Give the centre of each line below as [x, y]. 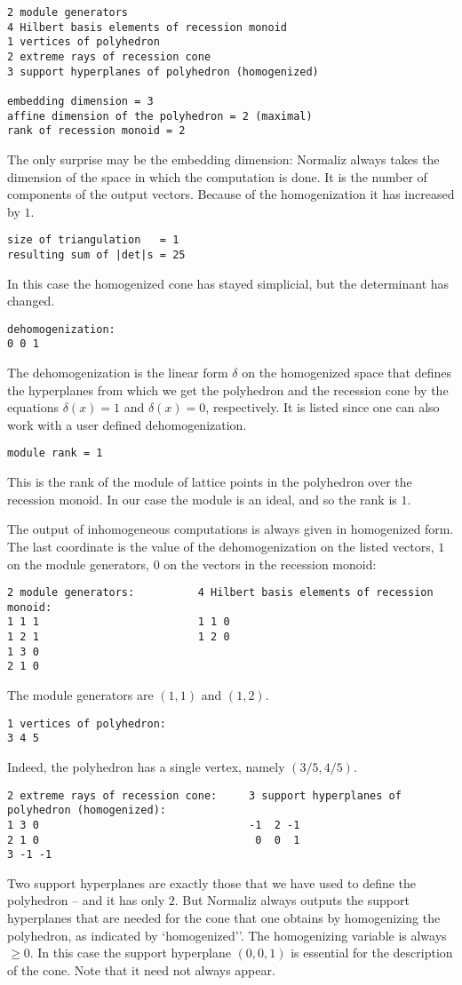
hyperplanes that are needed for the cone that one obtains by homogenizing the [224, 917]
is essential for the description [372, 953]
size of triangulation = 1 [93, 240]
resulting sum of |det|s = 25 [96, 254]
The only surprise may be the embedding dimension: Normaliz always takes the [223, 159]
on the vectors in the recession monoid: [270, 564]
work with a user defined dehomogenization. [127, 424]
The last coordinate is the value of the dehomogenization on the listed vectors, [221, 546]
